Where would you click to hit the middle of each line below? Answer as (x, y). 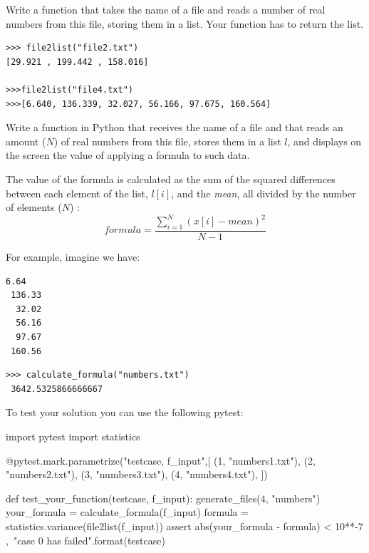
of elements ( (34, 207)
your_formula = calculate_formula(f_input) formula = (127, 512)
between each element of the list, (77, 193)
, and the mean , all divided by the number (264, 193)
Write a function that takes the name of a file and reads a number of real (166, 9)
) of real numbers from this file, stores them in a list (167, 141)
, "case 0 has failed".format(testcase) (85, 540)
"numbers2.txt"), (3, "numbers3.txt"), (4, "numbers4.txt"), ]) (137, 474)
